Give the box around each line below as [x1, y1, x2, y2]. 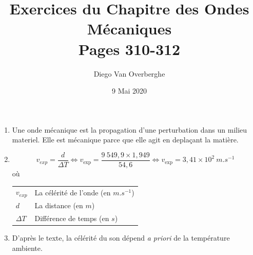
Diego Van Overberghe [93, 68, 165, 79]
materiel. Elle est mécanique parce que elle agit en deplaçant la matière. [12, 134, 239, 145]
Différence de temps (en [34, 212, 109, 223]
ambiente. [12, 242, 43, 253]
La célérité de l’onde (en [34, 187, 111, 197]
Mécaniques [87, 18, 172, 39]
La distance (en [34, 199, 83, 210]
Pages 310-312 [78, 38, 181, 59]
